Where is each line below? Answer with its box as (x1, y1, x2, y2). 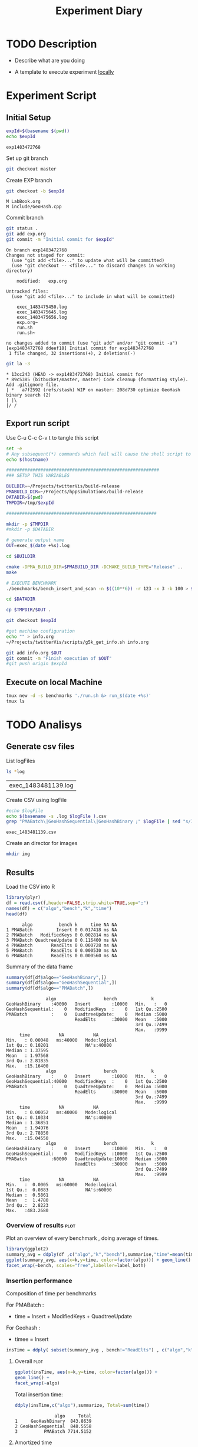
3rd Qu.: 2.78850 (6, 1130, 49, 1137)
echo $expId (6, 133, 35, 139)
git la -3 (6, 361, 31, 367)
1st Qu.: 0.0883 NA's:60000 (6, 1187, 112, 1193)
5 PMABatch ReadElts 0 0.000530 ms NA (6, 947, 117, 954)
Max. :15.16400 (6, 1063, 49, 1069)
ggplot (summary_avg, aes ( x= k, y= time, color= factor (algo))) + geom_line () (6, 1257, 192, 1263)
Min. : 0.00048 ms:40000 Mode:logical (6, 1037, 117, 1043)
